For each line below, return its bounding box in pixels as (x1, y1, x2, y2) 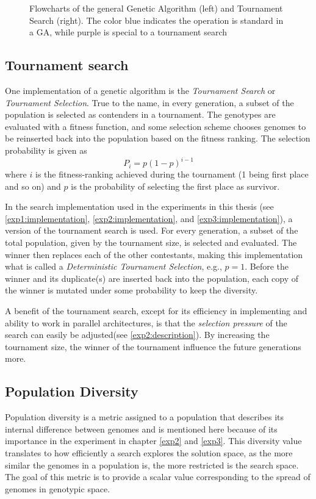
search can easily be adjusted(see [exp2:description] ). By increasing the (5, 328, 270, 341)
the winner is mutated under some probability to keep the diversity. (5, 284, 258, 296)
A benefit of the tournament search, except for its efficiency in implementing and (5, 304, 307, 317)
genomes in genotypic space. (5, 482, 110, 495)
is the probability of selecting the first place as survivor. (71, 179, 280, 192)
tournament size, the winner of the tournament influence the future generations (5, 340, 301, 353)
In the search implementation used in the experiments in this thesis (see (5, 200, 274, 213)
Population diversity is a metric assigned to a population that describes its (5, 411, 284, 423)
